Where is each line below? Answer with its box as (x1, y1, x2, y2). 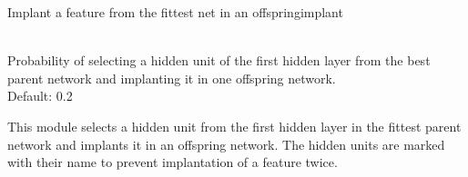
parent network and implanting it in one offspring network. (7, 68, 336, 87)
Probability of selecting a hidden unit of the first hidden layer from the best (7, 51, 431, 70)
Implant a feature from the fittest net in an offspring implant (7, 3, 343, 21)
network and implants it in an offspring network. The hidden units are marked (7, 134, 445, 153)
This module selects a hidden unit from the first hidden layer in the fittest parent (7, 116, 462, 135)
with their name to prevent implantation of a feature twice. (7, 152, 338, 172)
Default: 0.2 (7, 86, 73, 105)
